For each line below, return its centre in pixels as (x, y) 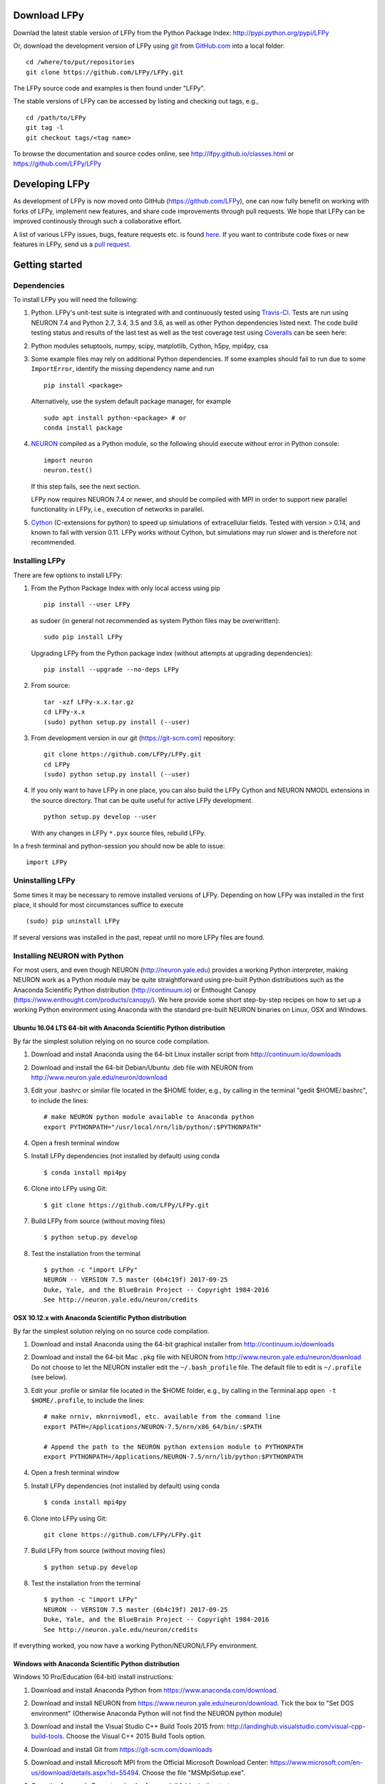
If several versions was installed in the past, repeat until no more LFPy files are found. (139, 937)
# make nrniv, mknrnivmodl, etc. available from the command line (162, 1417)
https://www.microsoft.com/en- (317, 1763)
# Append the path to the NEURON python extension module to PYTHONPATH (173, 1446)
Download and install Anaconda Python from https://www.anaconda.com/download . (154, 1690)
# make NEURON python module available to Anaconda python (149, 1117)
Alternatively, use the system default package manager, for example (131, 401)
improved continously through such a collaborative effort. (97, 221)
